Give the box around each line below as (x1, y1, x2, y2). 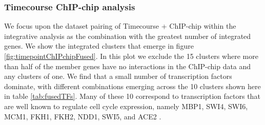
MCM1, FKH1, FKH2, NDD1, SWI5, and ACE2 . (4, 111, 161, 121)
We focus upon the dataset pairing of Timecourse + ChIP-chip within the (4, 20, 236, 31)
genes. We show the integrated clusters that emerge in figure (4, 40, 194, 51)
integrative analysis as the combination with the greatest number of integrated (4, 30, 251, 41)
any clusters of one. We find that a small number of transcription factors (4, 71, 232, 81)
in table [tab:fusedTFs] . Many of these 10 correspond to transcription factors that (4, 91, 260, 101)
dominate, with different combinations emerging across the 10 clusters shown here (4, 80, 261, 91)
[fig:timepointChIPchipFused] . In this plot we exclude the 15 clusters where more (4, 51, 258, 61)
